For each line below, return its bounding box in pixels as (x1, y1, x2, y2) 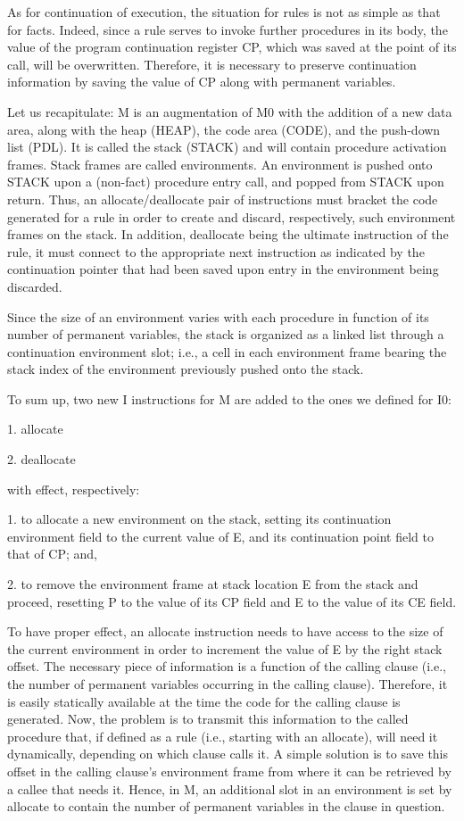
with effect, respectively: (7, 479, 140, 498)
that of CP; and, (7, 544, 97, 563)
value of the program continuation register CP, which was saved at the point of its (7, 37, 457, 56)
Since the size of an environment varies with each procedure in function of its (7, 307, 429, 326)
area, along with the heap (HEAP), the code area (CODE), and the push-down (7, 120, 441, 138)
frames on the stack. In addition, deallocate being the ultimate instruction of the (7, 225, 449, 244)
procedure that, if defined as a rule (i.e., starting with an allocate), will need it (7, 726, 438, 745)
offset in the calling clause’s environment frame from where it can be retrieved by (7, 761, 452, 780)
